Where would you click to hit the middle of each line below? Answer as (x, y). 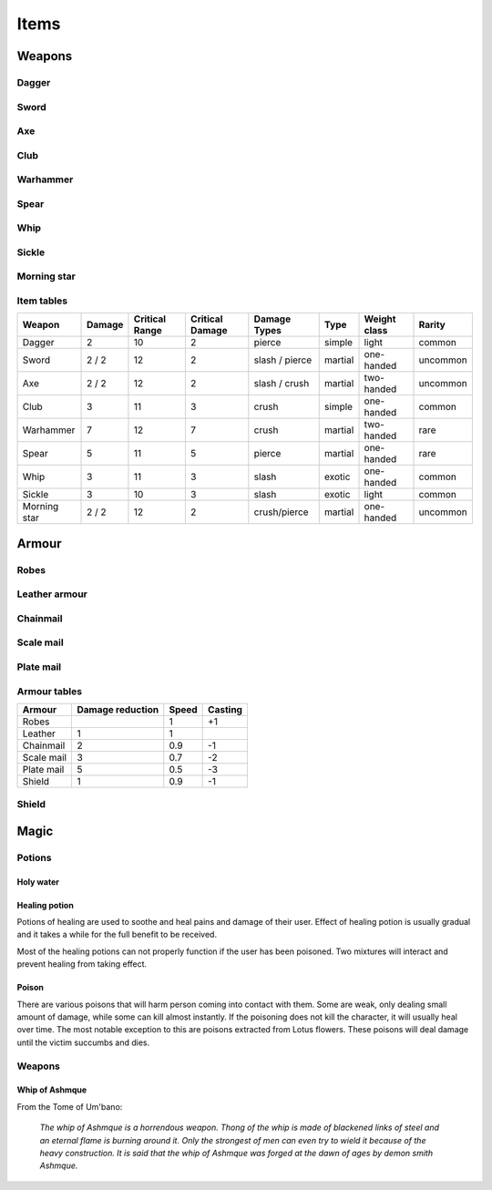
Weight (380, 319)
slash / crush (282, 384)
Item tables (42, 301)
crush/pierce (281, 512)
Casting (225, 709)
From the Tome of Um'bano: (70, 1106)
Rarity (432, 325)
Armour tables (49, 691)
